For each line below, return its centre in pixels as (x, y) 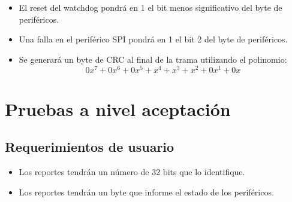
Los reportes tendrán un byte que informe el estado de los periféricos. (146, 192)
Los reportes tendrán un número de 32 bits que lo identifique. (132, 172)
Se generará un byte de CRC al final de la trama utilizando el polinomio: (153, 59)
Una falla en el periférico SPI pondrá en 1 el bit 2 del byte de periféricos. (153, 39)
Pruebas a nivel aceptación (118, 108)
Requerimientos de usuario (90, 147)
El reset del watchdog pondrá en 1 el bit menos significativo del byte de (150, 7)
